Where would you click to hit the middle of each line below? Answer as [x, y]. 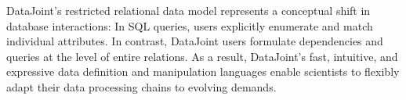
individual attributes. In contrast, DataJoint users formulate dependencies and [195, 41]
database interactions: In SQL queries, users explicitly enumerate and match [190, 25]
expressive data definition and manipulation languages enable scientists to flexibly [203, 71]
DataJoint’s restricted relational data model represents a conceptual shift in [188, 10]
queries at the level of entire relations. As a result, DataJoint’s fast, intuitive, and [202, 56]
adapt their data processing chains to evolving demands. [141, 86]
